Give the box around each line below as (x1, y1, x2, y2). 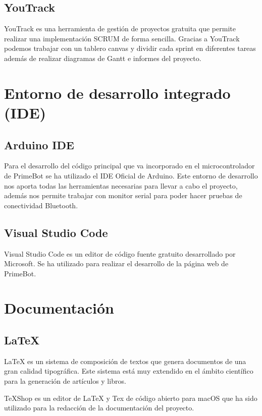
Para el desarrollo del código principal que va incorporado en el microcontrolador (4, 160, 255, 171)
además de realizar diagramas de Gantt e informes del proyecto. (4, 52, 201, 63)
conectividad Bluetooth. (4, 200, 78, 210)
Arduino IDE (4, 137, 74, 152)
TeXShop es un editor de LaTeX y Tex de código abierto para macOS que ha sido (4, 392, 257, 403)
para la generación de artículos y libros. (4, 376, 126, 386)
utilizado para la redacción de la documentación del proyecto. (4, 402, 194, 413)
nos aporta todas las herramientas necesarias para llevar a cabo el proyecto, (4, 180, 238, 191)
